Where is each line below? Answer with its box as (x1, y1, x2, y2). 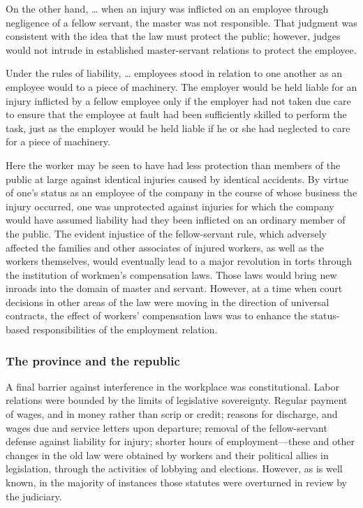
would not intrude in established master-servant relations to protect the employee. (6, 42, 357, 57)
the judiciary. (6, 488, 62, 503)
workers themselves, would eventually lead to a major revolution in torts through (6, 254, 352, 268)
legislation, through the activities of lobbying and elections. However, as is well (6, 461, 343, 476)
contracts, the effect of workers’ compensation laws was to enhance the (6, 308, 308, 323)
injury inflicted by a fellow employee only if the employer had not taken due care (6, 93, 351, 108)
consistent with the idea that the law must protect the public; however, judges (6, 29, 341, 43)
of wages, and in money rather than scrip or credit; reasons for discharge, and (6, 407, 338, 421)
